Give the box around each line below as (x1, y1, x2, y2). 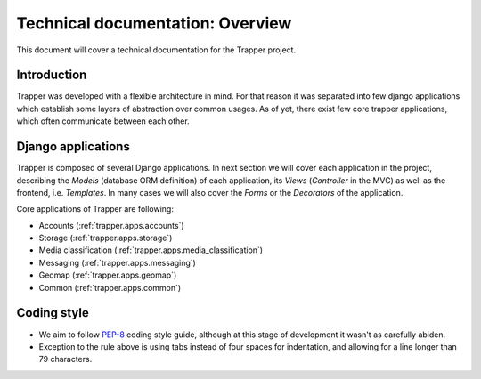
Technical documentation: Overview (16, 13, 292, 33)
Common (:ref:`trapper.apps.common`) (38, 282, 182, 293)
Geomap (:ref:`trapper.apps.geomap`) (38, 270, 177, 280)
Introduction (16, 68, 87, 83)
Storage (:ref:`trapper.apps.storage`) (38, 232, 173, 244)
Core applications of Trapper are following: (16, 204, 174, 214)
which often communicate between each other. (16, 116, 191, 126)
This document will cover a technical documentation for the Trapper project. (16, 44, 297, 55)
